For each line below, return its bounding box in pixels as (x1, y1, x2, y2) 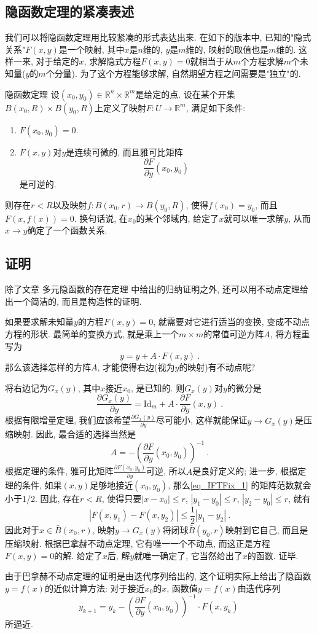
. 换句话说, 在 (74, 211, 128, 224)
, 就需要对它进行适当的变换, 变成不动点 (153, 315, 310, 328)
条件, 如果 (22, 478, 62, 491)
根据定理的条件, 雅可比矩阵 (5, 464, 114, 477)
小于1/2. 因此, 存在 (5, 491, 80, 504)
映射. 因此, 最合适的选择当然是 (13, 428, 136, 440)
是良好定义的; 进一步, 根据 (192, 464, 298, 477)
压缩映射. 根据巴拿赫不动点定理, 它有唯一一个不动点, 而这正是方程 (5, 536, 270, 549)
